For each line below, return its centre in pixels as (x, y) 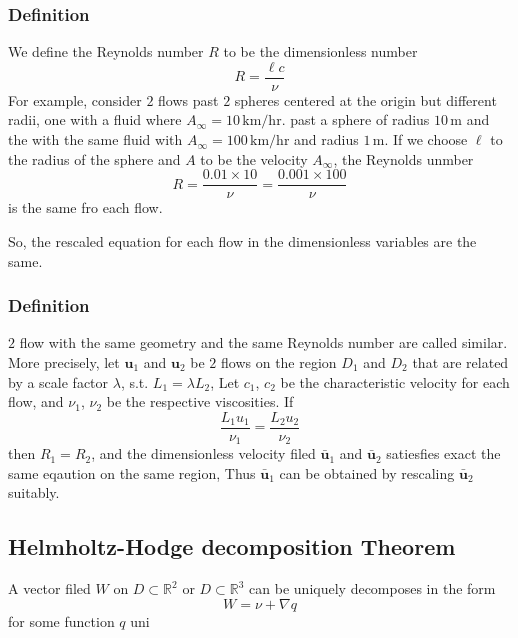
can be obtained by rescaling (367, 472)
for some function (61, 620)
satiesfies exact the (443, 453)
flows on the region (279, 361)
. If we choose (426, 139)
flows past (188, 99)
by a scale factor (58, 381)
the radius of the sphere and (94, 158)
